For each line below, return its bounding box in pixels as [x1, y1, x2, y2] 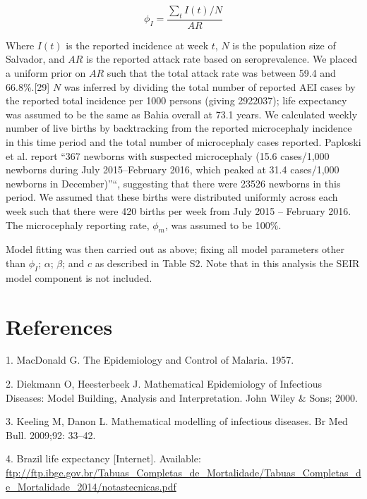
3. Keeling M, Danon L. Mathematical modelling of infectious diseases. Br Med [6, 414, 348, 429]
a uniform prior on [6, 66, 86, 80]
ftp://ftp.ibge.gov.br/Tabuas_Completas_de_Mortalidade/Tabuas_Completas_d [6, 465, 361, 480]
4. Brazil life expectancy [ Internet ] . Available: [6, 451, 201, 466]
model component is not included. [6, 270, 152, 285]
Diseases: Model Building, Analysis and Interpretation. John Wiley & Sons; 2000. [6, 390, 358, 405]
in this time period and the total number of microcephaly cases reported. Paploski [6, 134, 361, 149]
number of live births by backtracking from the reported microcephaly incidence [6, 121, 352, 135]
